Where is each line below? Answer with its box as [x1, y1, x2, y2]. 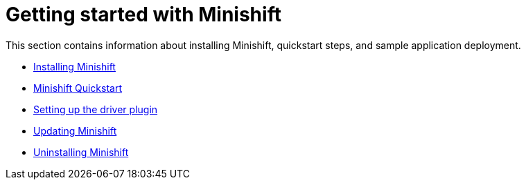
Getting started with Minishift [6, 3, 281, 26]
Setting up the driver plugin [33, 103, 158, 115]
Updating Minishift [33, 124, 117, 137]
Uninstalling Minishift [33, 146, 129, 158]
